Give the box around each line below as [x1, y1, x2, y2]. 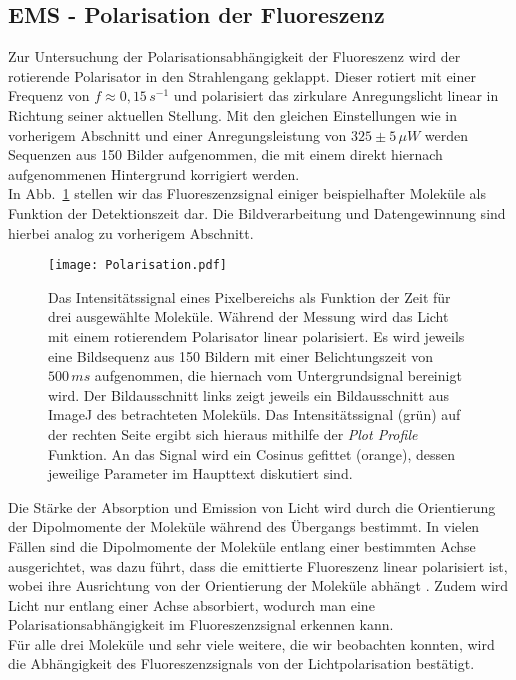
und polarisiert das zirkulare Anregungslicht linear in [173, 85, 499, 106]
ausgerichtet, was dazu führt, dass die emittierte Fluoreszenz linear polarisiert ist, [8, 555, 508, 576]
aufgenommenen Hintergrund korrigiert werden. [8, 163, 300, 184]
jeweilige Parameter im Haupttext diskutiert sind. [48, 463, 353, 484]
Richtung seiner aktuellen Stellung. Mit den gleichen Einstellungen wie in [8, 104, 458, 125]
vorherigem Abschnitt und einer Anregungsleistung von [8, 124, 347, 145]
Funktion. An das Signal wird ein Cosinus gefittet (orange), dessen [48, 443, 456, 464]
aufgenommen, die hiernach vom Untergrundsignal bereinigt [94, 365, 462, 386]
